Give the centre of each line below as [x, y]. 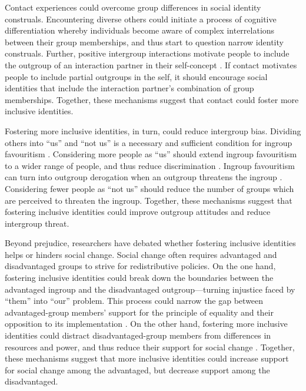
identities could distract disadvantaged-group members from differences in [138, 335]
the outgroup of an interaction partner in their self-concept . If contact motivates [151, 64]
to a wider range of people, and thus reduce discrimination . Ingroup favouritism [150, 165]
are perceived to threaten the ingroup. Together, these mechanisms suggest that [149, 200]
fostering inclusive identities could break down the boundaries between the [139, 278]
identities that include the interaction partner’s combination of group [129, 88]
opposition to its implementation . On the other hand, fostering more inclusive [146, 324]
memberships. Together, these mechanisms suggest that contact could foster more [152, 99]
